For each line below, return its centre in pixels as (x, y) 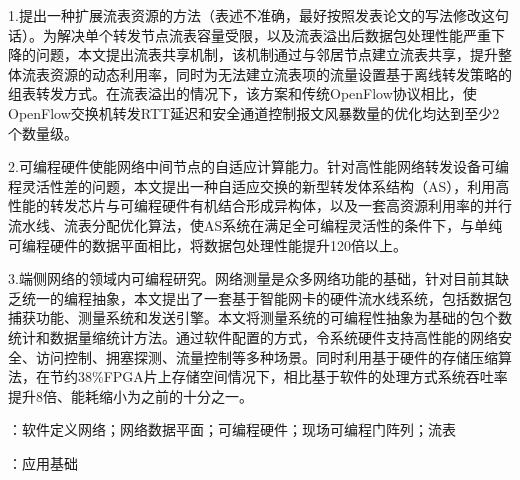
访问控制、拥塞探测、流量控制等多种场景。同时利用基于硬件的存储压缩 (266, 356)
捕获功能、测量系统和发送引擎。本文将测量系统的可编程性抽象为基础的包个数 (260, 317)
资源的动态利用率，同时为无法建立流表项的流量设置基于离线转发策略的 (280, 73)
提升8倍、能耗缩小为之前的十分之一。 (130, 395)
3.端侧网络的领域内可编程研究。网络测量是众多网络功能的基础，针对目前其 (251, 278)
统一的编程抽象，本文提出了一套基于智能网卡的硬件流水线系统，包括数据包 (266, 297)
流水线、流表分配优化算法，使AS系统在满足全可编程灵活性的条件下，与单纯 (255, 224)
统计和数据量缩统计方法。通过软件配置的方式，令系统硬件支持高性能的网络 (253, 336)
